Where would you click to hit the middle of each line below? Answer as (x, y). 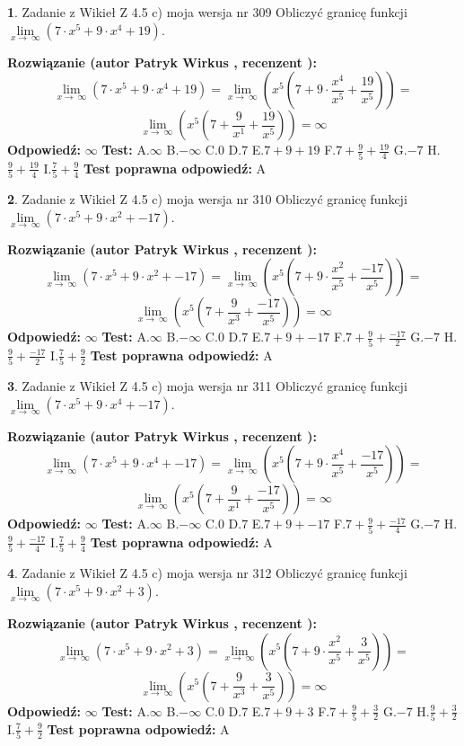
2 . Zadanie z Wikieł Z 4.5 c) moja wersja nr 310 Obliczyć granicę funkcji (207, 199)
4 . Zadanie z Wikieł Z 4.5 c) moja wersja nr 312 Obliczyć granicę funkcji (207, 573)
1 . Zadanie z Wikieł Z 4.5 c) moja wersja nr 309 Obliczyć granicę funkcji (207, 12)
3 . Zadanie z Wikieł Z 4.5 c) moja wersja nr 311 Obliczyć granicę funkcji (207, 386)
